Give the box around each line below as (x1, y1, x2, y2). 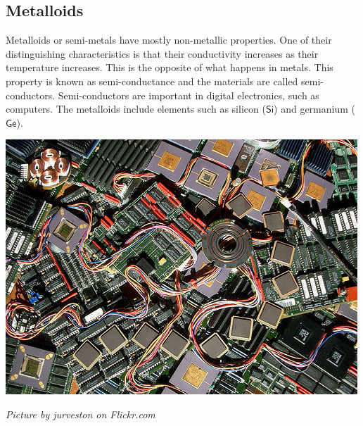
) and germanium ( (274, 101, 355, 116)
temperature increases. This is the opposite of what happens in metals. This (6, 60, 333, 75)
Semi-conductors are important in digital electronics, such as (58, 87, 319, 102)
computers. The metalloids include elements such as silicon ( (6, 101, 266, 116)
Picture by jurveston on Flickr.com (6, 406, 155, 421)
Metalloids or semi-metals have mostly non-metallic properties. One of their (6, 32, 332, 47)
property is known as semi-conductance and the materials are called (6, 73, 298, 88)
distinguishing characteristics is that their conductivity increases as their (6, 46, 319, 61)
